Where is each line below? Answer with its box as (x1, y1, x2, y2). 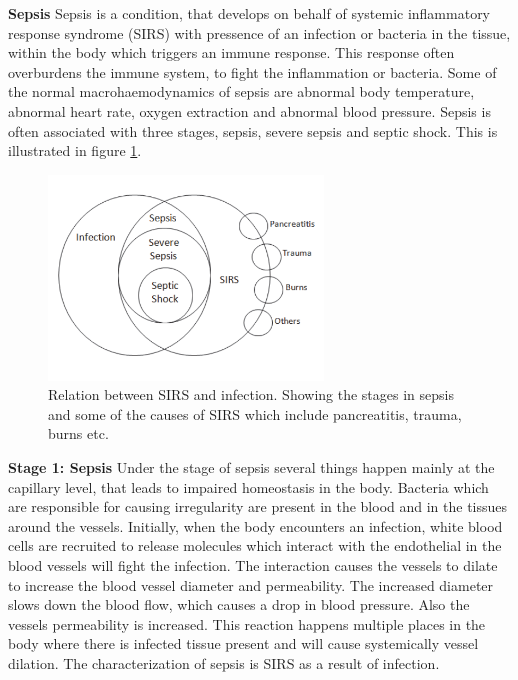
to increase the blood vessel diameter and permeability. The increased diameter (8, 574, 494, 595)
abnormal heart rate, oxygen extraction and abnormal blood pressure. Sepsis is (8, 100, 491, 121)
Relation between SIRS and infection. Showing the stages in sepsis (48, 384, 454, 405)
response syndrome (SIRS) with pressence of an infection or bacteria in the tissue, (8, 22, 511, 43)
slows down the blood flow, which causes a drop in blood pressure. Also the (8, 594, 470, 615)
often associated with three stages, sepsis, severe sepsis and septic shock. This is (8, 120, 498, 141)
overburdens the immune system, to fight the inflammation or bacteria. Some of (8, 61, 497, 82)
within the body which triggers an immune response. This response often (8, 42, 455, 63)
